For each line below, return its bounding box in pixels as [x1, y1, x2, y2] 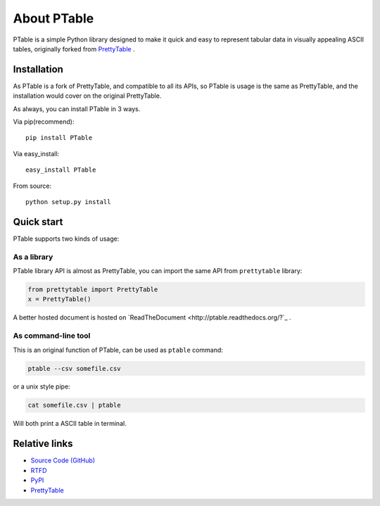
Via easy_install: [13, 149, 60, 158]
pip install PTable [25, 134, 93, 142]
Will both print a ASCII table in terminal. [13, 419, 127, 428]
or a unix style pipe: [13, 382, 70, 391]
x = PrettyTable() [27, 296, 91, 303]
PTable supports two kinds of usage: [13, 234, 120, 243]
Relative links [13, 438, 73, 450]
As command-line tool [13, 331, 91, 341]
